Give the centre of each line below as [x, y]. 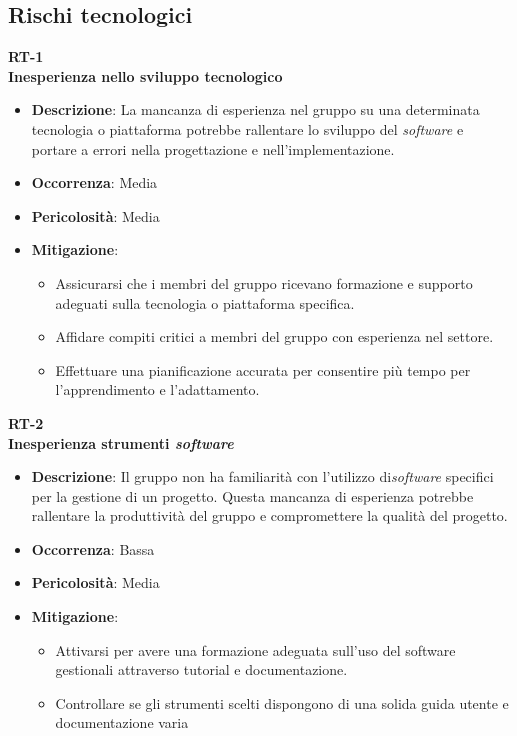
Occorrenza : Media [94, 182]
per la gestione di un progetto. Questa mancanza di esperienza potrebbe [252, 495]
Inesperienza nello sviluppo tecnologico [145, 75]
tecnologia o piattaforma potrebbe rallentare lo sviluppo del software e [247, 128]
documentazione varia [122, 722]
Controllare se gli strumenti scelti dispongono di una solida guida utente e [282, 702]
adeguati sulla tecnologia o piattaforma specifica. [205, 302]
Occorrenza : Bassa [93, 548]
